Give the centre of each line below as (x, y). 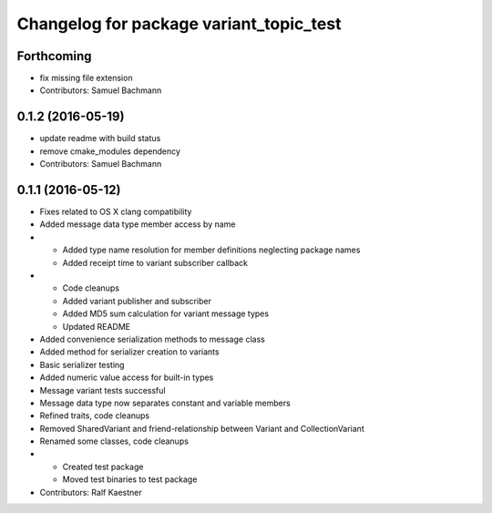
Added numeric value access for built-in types (127, 377)
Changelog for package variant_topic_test (179, 24)
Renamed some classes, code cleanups (114, 441)
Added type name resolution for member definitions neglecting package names (211, 250)
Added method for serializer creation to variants (129, 352)
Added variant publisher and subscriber (137, 301)
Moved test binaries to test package (130, 479)
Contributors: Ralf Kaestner (91, 492)
